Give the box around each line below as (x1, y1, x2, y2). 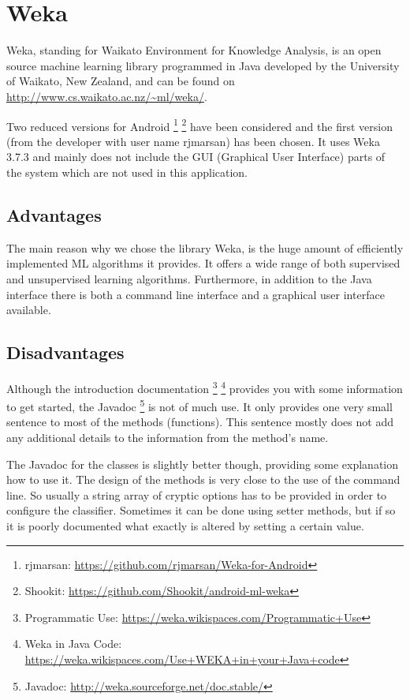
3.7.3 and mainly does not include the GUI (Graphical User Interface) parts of (6, 148, 386, 165)
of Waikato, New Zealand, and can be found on (6, 73, 235, 89)
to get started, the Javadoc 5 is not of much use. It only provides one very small (6, 396, 393, 414)
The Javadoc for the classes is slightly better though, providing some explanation (6, 455, 398, 472)
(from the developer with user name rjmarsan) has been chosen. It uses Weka (6, 133, 380, 149)
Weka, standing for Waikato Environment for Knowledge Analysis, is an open (6, 42, 382, 58)
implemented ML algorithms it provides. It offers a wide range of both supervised (6, 255, 401, 271)
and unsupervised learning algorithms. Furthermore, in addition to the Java (6, 270, 372, 286)
